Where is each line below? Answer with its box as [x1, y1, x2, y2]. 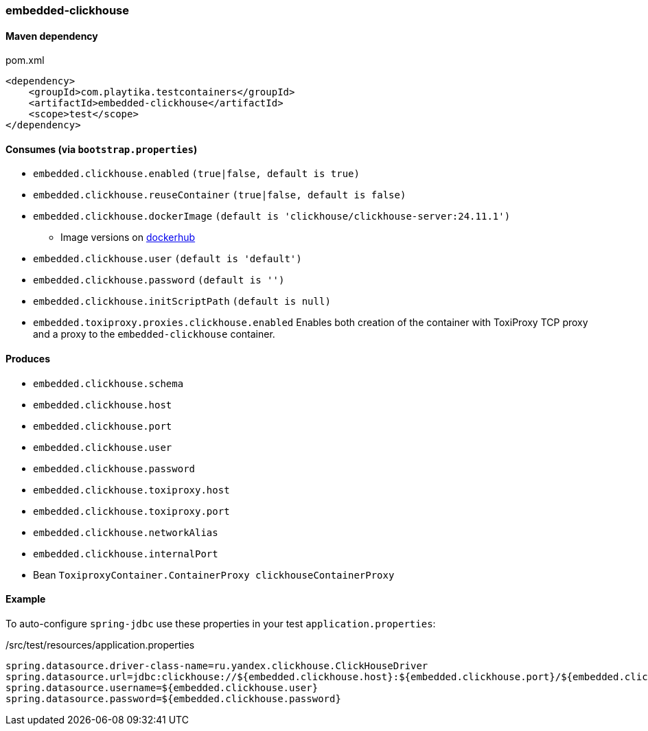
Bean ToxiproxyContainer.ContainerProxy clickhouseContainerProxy [33, 568, 395, 581]
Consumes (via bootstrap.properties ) [5, 143, 198, 155]
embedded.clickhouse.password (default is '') [33, 275, 285, 286]
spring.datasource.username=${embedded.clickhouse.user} [5, 682, 319, 693]
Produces [5, 353, 50, 365]
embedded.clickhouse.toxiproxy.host [33, 484, 230, 496]
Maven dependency [5, 30, 98, 42]
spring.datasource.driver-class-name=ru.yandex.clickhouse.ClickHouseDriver [5, 660, 428, 671]
